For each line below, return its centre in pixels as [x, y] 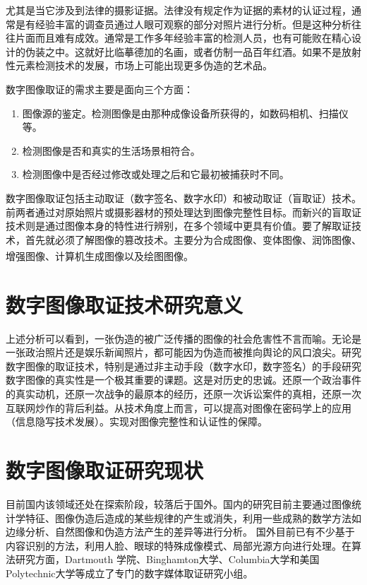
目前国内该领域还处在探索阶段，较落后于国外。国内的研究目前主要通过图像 [179, 503]
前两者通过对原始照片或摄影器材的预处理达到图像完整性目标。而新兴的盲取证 [183, 212]
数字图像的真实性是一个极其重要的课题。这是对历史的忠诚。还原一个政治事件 [183, 380]
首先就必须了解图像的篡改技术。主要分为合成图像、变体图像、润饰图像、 [193, 239]
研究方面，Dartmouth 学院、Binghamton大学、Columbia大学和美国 [167, 559]
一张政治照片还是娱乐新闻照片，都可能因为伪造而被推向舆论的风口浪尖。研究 [183, 352]
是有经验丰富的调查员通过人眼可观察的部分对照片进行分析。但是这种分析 [183, 24]
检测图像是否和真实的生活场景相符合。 [111, 150]
